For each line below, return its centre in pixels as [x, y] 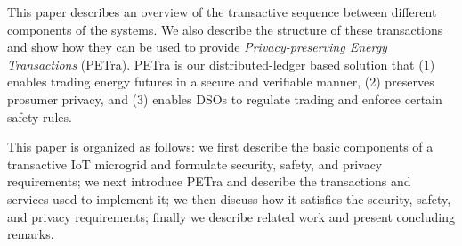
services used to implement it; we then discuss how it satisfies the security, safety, [229, 198]
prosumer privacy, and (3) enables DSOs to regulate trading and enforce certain [225, 98]
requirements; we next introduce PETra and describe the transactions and [209, 181]
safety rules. [40, 116]
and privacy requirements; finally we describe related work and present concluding [231, 216]
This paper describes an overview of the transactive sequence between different [222, 12]
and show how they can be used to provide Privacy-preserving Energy [197, 47]
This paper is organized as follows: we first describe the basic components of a [220, 147]
